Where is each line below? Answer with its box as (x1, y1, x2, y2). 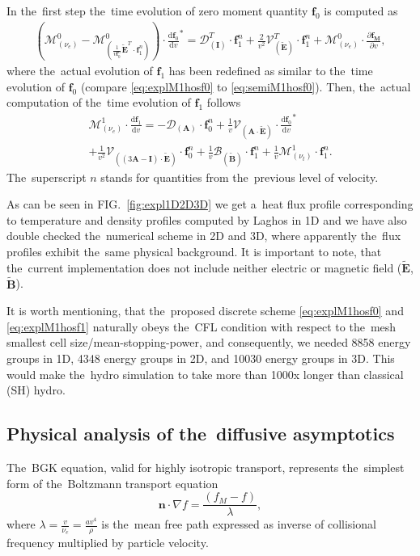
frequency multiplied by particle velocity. (6, 534, 209, 551)
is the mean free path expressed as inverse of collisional (101, 516, 376, 533)
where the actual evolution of (6, 62, 153, 79)
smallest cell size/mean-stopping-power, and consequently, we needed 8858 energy (6, 334, 411, 351)
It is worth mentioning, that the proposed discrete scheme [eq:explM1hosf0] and (6, 302, 404, 319)
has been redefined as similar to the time (168, 62, 373, 79)
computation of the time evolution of (6, 94, 191, 111)
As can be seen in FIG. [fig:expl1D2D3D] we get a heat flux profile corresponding (6, 196, 414, 213)
